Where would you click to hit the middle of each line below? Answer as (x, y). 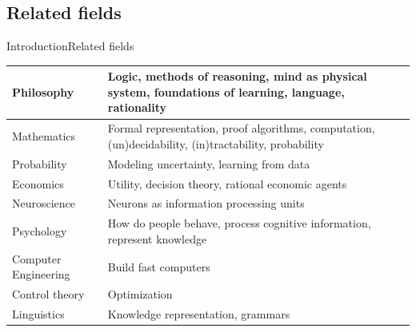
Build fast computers (159, 266)
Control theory (48, 294)
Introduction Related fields (70, 46)
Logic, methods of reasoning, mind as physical (237, 76)
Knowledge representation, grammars (199, 314)
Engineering (41, 274)
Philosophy (43, 91)
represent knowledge (157, 238)
